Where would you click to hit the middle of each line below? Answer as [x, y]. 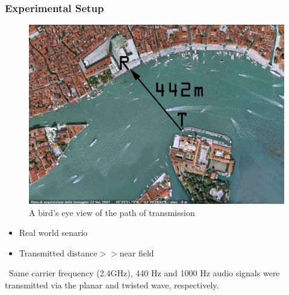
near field [137, 252]
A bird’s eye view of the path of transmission [112, 212]
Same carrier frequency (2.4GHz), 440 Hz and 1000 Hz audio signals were [144, 273]
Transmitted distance [58, 252]
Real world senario [53, 233]
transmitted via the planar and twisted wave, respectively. [112, 285]
